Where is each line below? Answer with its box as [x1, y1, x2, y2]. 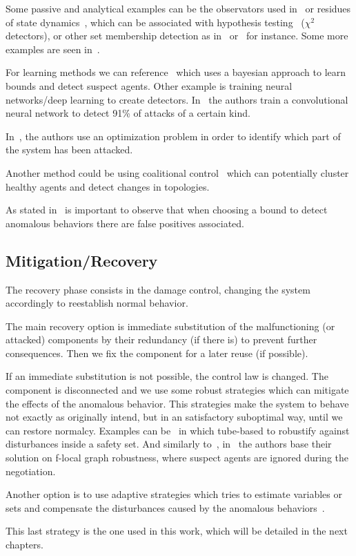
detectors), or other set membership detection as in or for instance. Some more [6, 28, 348, 43]
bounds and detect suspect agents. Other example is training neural [6, 78, 293, 93]
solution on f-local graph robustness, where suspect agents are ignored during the [6, 450, 349, 465]
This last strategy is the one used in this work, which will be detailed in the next [6, 524, 348, 538]
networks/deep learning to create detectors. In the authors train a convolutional [6, 92, 348, 106]
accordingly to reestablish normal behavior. [6, 296, 188, 310]
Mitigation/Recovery [6, 249, 158, 271]
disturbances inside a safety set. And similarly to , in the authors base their [6, 437, 332, 451]
